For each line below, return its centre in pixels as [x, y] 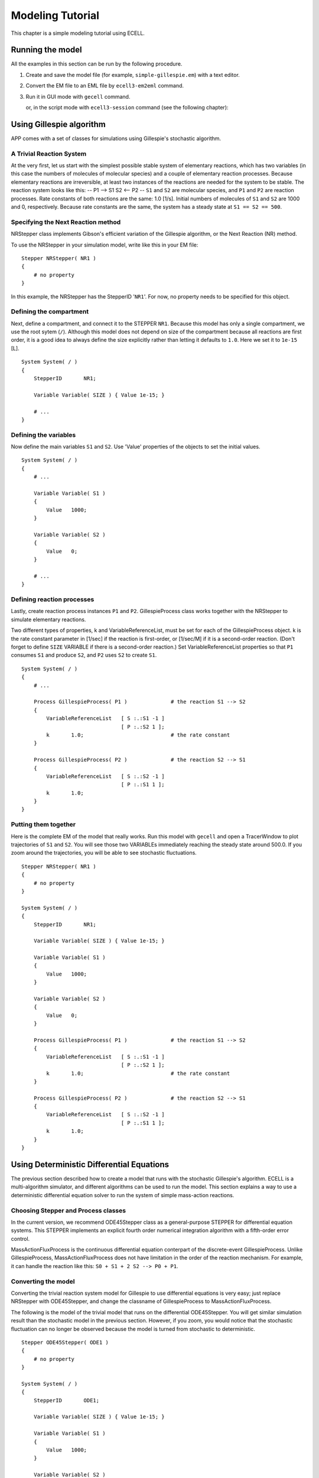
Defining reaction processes [53, 599]
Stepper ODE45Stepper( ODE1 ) [65, 1342]
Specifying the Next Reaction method [66, 222]
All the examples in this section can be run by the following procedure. [97, 64]
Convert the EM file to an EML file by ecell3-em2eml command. [105, 86]
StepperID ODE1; [66, 1400]
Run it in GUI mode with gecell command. [78, 96]
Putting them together [43, 825]
